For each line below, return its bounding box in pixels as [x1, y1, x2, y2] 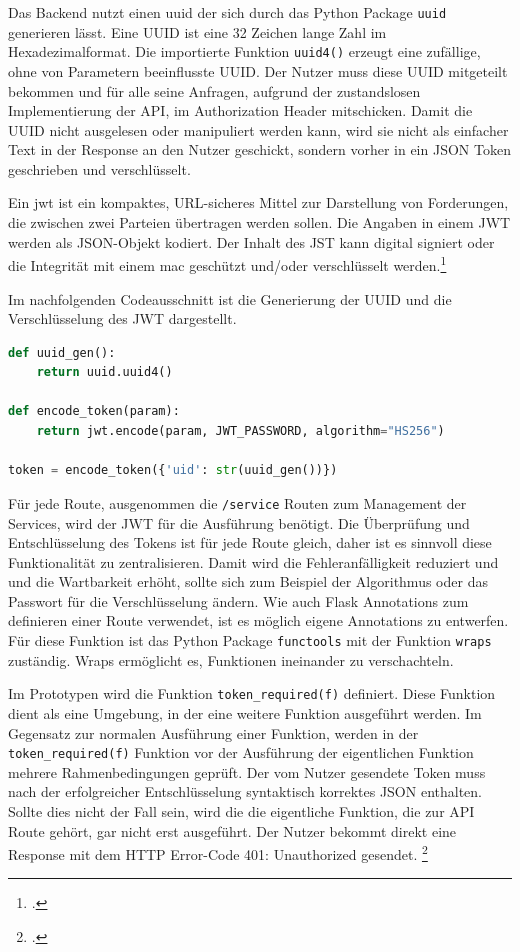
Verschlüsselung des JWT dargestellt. [8, 308, 237, 329]
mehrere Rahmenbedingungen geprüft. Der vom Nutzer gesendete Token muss [8, 761, 486, 782]
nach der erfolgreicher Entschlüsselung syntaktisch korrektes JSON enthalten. [8, 781, 482, 802]
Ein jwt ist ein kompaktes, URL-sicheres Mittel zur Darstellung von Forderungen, [8, 192, 509, 213]
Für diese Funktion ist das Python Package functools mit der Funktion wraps [8, 630, 492, 651]
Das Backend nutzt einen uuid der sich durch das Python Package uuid [8, 2, 447, 22]
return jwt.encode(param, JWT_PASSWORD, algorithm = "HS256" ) [36, 424, 445, 439]
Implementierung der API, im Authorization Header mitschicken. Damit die [8, 100, 473, 121]
